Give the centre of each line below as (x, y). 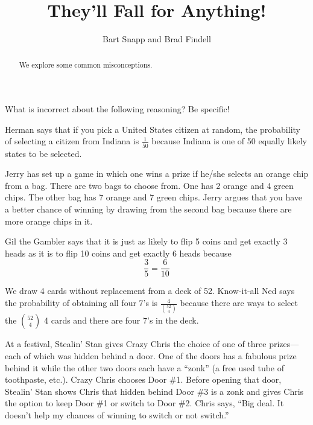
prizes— (284, 344)
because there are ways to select (239, 303)
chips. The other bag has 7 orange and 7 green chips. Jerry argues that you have (154, 197)
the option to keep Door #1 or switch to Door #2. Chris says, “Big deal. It (144, 403)
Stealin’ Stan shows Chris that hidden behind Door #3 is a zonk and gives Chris (154, 391)
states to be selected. (43, 153)
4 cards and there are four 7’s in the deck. (122, 320)
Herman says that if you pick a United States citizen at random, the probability (153, 129)
